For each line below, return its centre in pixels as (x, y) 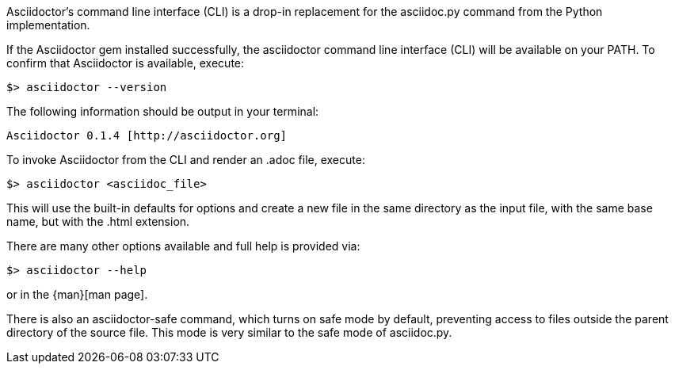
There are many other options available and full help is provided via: (183, 246)
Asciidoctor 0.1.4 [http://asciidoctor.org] (147, 135)
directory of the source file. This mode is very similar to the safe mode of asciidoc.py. (229, 332)
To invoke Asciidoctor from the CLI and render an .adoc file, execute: (186, 160)
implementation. (48, 25)
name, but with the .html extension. (98, 221)
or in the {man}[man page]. (77, 294)
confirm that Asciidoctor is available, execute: (126, 63)
